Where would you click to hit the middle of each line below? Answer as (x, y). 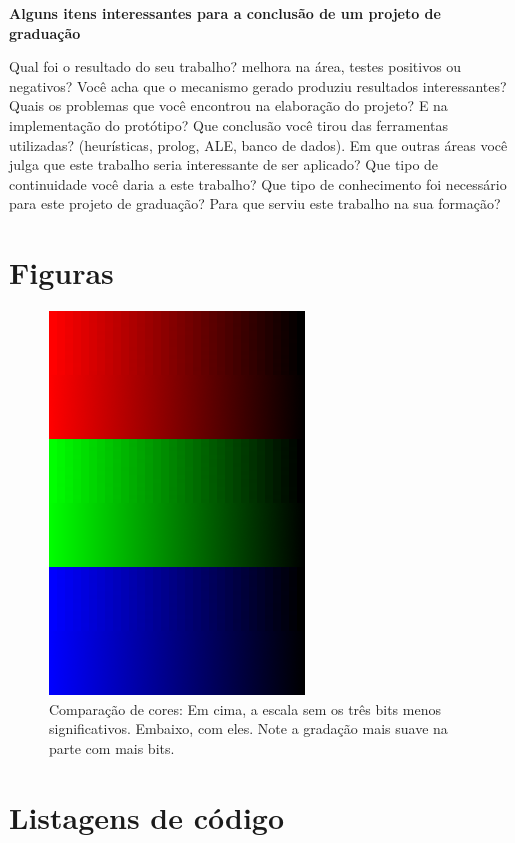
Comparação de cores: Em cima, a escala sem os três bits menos (245, 708)
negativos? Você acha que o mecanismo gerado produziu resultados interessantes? (258, 85)
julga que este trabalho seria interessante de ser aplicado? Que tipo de (224, 164)
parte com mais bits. (112, 747)
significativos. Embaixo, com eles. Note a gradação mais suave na (248, 728)
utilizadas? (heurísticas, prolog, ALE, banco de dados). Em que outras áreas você (258, 144)
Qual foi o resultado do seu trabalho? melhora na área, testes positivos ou (235, 66)
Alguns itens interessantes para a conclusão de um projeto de (225, 13)
